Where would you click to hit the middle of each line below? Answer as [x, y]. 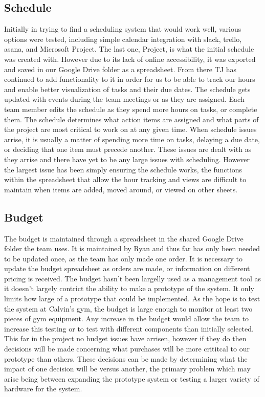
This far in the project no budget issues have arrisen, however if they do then [125, 338]
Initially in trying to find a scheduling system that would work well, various [123, 29]
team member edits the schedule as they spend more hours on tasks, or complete [131, 109]
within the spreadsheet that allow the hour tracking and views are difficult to [125, 179]
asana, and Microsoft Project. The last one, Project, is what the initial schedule [129, 49]
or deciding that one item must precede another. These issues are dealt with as [128, 149]
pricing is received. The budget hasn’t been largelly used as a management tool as [133, 278]
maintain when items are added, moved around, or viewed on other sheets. [121, 189]
